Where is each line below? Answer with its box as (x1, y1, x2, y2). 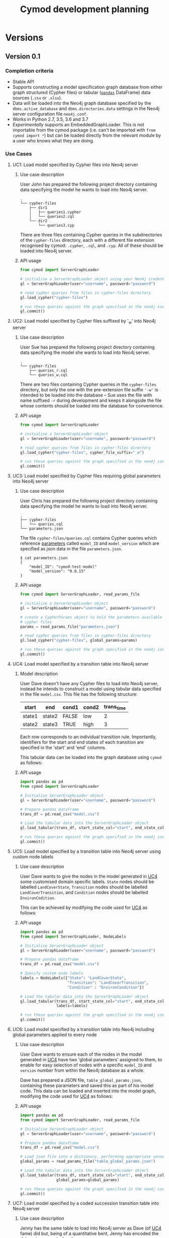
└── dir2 (29, 219, 48, 224)
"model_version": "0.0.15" (29, 569, 86, 574)
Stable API (12, 78, 34, 84)
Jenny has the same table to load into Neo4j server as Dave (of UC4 (20, 1225, 162, 1231)
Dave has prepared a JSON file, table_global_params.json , (20, 1077, 142, 1084)
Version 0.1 (5, 52, 41, 61)
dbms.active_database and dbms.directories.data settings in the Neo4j (12, 105, 160, 112)
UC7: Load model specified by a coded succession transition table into (12, 1200, 159, 1206)
